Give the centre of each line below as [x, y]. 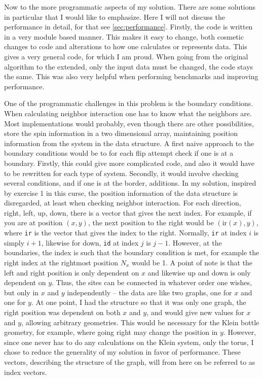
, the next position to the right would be [151, 222]
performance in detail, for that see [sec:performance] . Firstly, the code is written [128, 27]
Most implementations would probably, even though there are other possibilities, [129, 123]
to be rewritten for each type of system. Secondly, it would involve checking [121, 173]
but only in [22, 292]
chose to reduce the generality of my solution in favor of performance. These [122, 352]
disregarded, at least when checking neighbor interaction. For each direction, [123, 203]
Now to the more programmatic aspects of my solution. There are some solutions [130, 7]
